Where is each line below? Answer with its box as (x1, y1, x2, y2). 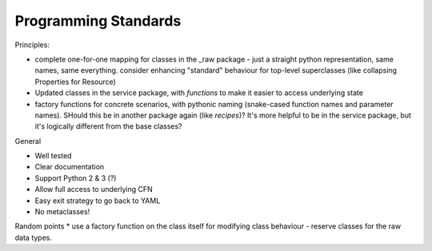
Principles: (14, 40, 50, 50)
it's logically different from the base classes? (34, 122, 182, 131)
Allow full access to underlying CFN (34, 185, 153, 194)
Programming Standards (14, 12, 182, 30)
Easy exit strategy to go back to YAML (34, 196, 161, 205)
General (14, 136, 42, 145)
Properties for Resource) (34, 77, 116, 86)
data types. (14, 233, 52, 242)
